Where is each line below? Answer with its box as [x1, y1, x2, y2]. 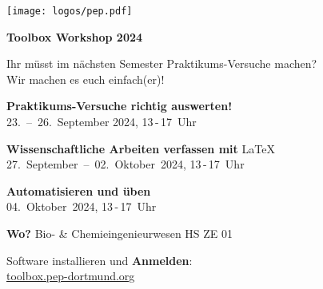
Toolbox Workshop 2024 [6, 28, 143, 45]
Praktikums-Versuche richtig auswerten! [6, 97, 233, 114]
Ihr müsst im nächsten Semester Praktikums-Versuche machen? [6, 55, 317, 72]
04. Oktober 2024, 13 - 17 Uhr [6, 198, 157, 215]
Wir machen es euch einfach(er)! [6, 70, 165, 87]
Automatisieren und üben [6, 182, 151, 199]
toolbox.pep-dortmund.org [6, 267, 135, 284]
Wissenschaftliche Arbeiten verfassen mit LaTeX [6, 140, 275, 156]
